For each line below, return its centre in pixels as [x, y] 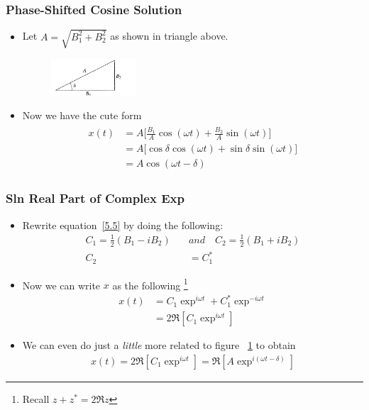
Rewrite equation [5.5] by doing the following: [123, 225]
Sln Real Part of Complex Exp [95, 198]
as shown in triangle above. [169, 36]
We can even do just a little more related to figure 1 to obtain [159, 345]
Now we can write [61, 285]
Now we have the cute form [82, 115]
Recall [36, 398]
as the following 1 [150, 284]
